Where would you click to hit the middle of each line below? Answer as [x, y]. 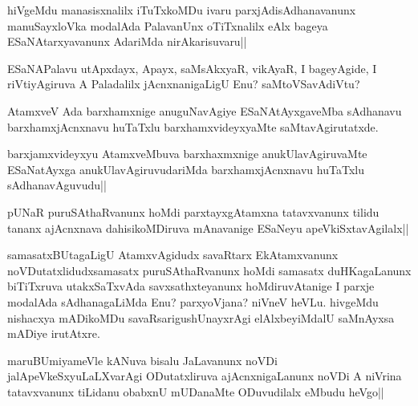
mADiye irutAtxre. [54, 333]
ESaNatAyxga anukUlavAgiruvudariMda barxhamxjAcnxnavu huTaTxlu [186, 169]
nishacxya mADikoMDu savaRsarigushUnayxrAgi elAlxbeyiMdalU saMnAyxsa [201, 317]
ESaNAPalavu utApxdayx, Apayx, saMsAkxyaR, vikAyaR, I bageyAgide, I [192, 68]
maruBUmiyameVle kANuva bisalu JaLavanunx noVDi [142, 360]
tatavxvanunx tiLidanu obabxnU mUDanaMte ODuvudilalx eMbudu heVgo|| [196, 391]
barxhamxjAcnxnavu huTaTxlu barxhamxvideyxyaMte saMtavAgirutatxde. [193, 126]
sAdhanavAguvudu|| [57, 185]
